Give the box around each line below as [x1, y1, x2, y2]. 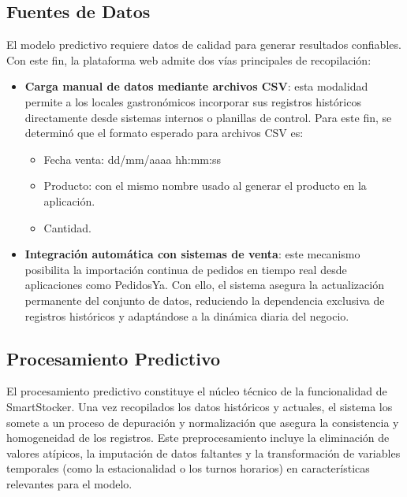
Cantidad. [43, 219, 91, 236]
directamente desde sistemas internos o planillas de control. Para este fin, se [24, 109, 392, 125]
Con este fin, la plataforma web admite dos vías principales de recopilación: [6, 51, 372, 68]
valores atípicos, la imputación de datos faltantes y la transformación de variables [6, 444, 401, 461]
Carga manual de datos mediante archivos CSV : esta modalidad [24, 78, 368, 95]
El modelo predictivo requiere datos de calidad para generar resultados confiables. [6, 36, 401, 53]
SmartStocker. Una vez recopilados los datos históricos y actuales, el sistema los [6, 398, 393, 414]
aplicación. [43, 192, 95, 209]
